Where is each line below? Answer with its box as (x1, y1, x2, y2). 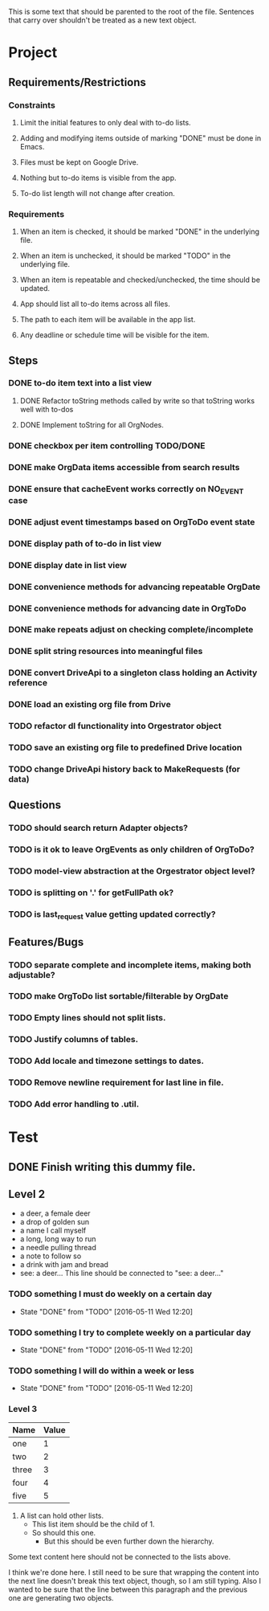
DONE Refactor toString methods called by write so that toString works (19, 395, 255, 405)
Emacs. (19, 141, 45, 151)
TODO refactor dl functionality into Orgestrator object (8, 721, 222, 732)
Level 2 (8, 1188, 46, 1201)
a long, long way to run (19, 1234, 96, 1244)
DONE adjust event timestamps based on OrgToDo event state (8, 516, 255, 527)
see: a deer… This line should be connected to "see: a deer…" (19, 1269, 224, 1278)
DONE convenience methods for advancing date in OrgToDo (8, 603, 247, 614)
